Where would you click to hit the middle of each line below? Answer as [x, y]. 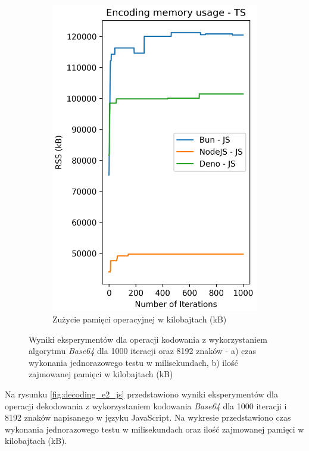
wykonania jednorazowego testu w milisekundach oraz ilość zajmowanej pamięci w [154, 429]
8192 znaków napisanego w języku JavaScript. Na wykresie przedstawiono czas [148, 417]
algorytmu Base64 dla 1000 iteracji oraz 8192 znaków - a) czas [142, 351]
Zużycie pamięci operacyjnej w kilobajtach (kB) [140, 319]
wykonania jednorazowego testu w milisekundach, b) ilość [133, 362]
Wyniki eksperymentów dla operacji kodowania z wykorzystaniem [148, 339]
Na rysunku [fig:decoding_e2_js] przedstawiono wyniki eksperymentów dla [141, 394]
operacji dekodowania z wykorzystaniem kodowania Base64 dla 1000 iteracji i [146, 405]
